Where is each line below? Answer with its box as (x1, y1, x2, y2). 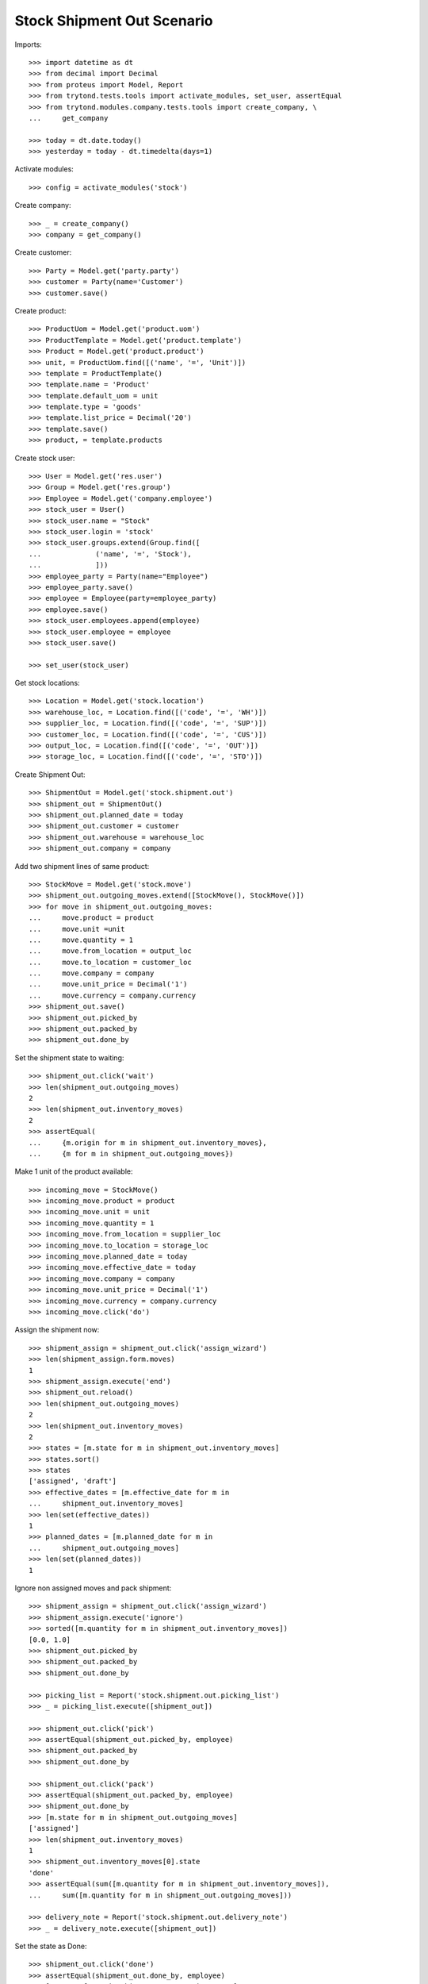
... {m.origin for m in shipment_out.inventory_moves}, (29, 1138, 267, 1147)
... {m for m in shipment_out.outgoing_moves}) (29, 1149, 234, 1158)
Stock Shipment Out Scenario (14, 12, 213, 29)
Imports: (14, 40, 43, 49)
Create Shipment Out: (14, 770, 86, 779)
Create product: (14, 306, 67, 315)
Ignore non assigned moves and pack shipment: (14, 1583, 172, 1593)
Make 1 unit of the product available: (14, 1167, 134, 1176)
